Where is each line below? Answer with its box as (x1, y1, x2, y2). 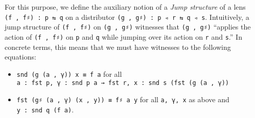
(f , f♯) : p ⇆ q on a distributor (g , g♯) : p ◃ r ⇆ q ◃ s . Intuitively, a (5, 11, 249, 22)
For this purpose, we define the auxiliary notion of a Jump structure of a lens (5, 2, 246, 12)
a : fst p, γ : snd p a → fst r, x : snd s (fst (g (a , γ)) (16, 79, 229, 87)
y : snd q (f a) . (16, 104, 74, 114)
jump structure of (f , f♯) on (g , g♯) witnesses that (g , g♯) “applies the (5, 21, 251, 32)
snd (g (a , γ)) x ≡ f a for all (16, 68, 122, 79)
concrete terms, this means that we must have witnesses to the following (5, 41, 231, 52)
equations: (5, 51, 36, 62)
